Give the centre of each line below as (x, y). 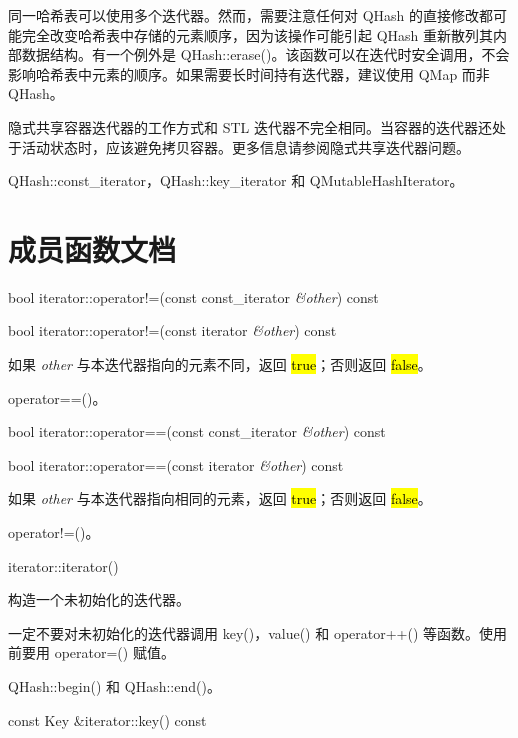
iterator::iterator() (63, 565)
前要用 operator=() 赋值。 (91, 652)
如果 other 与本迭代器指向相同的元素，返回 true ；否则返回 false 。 (220, 498)
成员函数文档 (92, 248)
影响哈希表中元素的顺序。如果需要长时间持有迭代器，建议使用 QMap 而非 (249, 73)
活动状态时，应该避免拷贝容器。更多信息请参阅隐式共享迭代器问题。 (245, 146)
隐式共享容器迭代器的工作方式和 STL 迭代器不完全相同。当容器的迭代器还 (250, 126)
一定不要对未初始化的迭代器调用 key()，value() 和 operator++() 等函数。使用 (258, 632)
